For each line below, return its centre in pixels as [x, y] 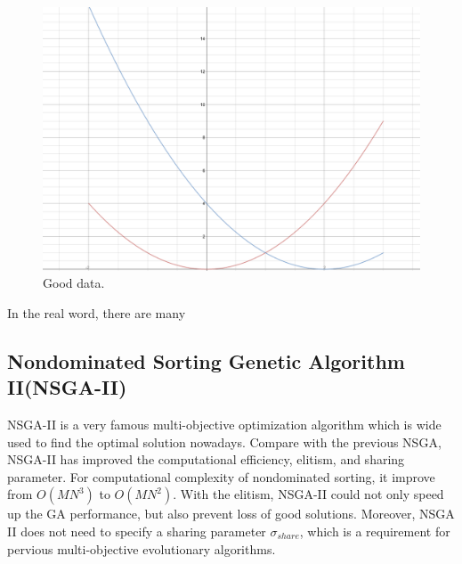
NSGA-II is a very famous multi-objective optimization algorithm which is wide [224, 425]
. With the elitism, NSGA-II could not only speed [308, 494]
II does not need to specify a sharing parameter [137, 531]
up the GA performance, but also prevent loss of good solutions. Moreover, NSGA [231, 514]
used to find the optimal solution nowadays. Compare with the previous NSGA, [224, 441]
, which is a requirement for [375, 531]
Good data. [74, 283]
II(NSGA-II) [67, 387]
